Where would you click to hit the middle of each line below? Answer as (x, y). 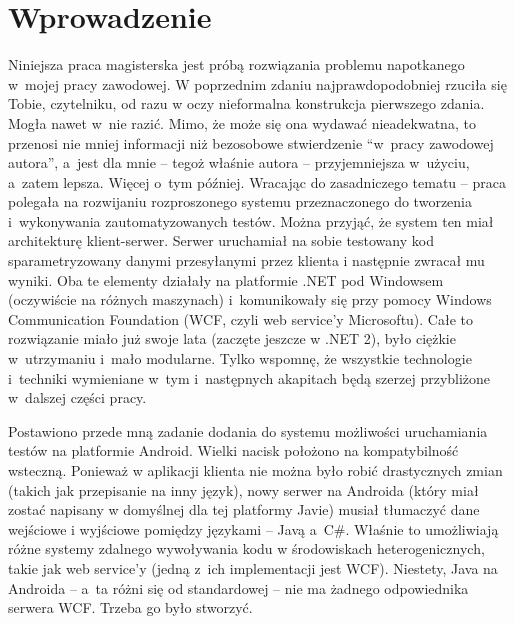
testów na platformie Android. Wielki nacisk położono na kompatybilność (233, 450)
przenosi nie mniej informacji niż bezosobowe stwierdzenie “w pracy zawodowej (251, 142)
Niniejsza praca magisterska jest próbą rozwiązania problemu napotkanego (236, 64)
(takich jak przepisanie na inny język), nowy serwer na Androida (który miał (243, 489)
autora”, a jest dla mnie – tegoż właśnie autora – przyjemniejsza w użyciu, (239, 162)
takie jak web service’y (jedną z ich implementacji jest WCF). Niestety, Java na (253, 567)
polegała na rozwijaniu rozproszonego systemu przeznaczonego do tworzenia (240, 201)
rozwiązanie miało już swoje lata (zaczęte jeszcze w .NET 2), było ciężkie (232, 338)
